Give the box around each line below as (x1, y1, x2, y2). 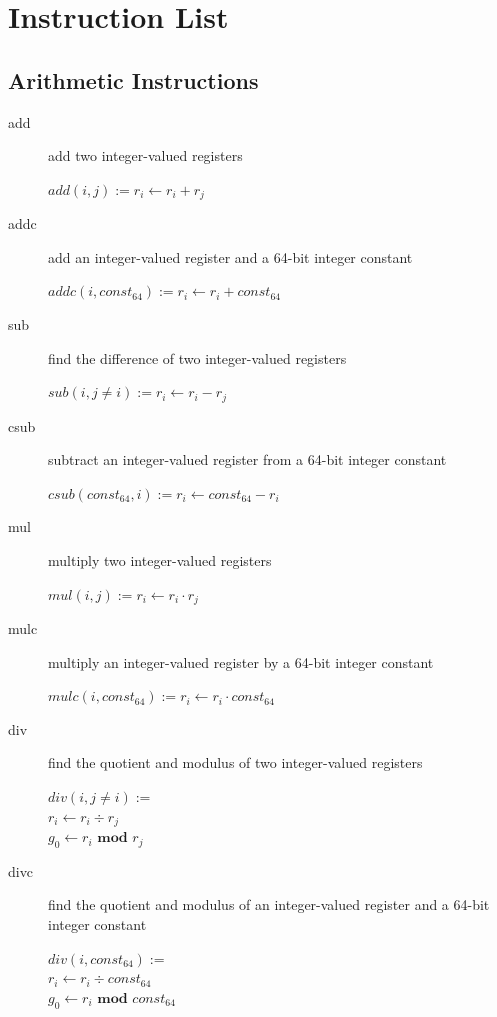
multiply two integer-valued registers (48, 550, 272, 571)
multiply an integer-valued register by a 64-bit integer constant (48, 651, 434, 672)
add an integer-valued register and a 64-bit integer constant (48, 246, 413, 267)
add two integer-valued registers (48, 145, 243, 166)
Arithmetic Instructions (8, 64, 259, 95)
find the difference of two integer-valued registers (48, 347, 347, 368)
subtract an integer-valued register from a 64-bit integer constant (48, 449, 447, 470)
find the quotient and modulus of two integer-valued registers (48, 752, 423, 773)
